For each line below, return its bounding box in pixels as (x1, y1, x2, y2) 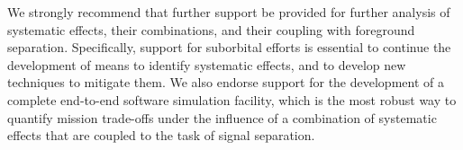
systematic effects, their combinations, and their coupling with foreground (7, 20, 415, 39)
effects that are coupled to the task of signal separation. (7, 126, 315, 145)
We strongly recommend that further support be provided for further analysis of (7, 3, 450, 21)
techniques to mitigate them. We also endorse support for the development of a (7, 73, 444, 92)
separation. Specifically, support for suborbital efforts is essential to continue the (7, 38, 451, 57)
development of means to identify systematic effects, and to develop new (7, 55, 406, 74)
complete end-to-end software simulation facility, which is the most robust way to (7, 90, 457, 109)
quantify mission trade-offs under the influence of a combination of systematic (7, 108, 437, 127)
